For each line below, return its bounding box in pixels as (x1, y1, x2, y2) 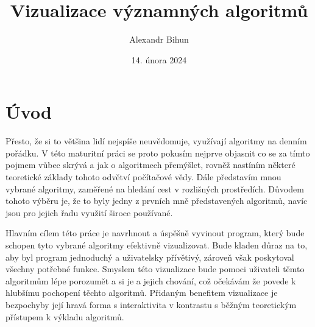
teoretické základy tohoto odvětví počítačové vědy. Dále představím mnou (5, 171, 281, 183)
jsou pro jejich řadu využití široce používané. (5, 206, 173, 219)
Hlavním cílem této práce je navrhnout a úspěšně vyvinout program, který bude (5, 227, 305, 239)
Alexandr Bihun (129, 33, 189, 46)
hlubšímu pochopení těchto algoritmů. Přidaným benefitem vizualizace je (5, 286, 278, 299)
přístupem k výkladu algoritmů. (5, 310, 124, 323)
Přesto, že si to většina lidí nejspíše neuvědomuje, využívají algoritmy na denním (5, 135, 307, 147)
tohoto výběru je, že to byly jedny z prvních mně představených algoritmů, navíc (5, 194, 308, 207)
